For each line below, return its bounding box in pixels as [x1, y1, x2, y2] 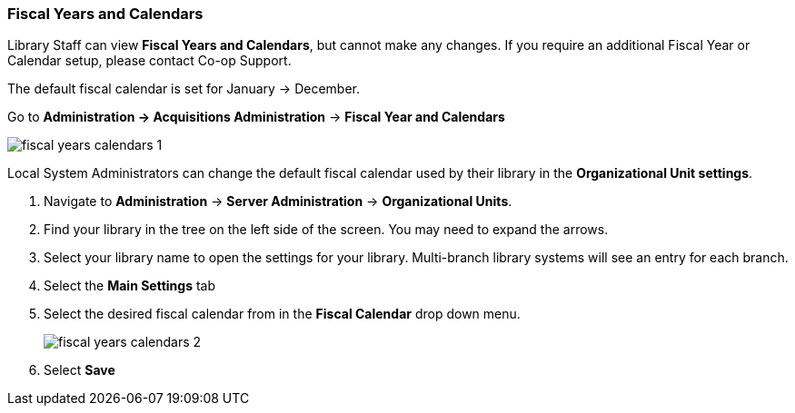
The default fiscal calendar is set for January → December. [7, 81, 360, 97]
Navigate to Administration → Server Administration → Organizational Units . [44, 193, 512, 210]
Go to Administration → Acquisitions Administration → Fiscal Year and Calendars [7, 109, 505, 125]
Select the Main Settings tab [44, 278, 216, 294]
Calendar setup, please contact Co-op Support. [7, 53, 292, 69]
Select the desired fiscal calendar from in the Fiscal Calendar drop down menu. [44, 306, 521, 322]
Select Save [44, 362, 115, 379]
